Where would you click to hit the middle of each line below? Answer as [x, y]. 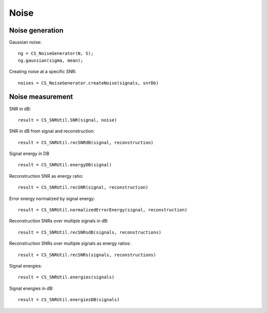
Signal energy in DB [29, 154]
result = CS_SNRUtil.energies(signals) [66, 277]
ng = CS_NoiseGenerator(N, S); [56, 54]
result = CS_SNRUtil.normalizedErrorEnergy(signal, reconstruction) [103, 210]
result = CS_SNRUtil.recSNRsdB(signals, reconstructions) [90, 232]
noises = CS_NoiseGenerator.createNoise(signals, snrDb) [89, 83]
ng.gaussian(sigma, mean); [51, 60]
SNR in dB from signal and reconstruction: [52, 131]
